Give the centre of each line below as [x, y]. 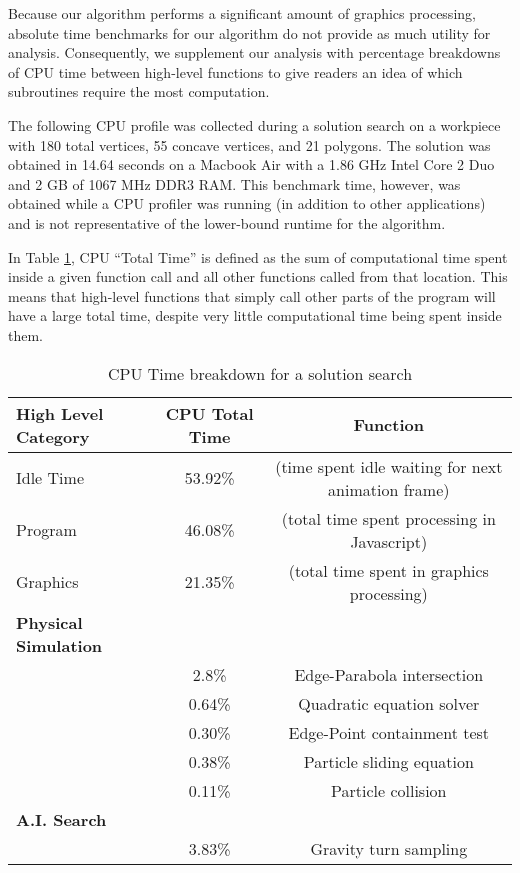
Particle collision [389, 790]
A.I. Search [61, 819]
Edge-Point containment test [389, 732]
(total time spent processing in [388, 518]
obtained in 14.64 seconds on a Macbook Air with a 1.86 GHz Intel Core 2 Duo [251, 164]
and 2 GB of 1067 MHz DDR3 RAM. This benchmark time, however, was [234, 183]
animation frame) [389, 489]
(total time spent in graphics [388, 570]
